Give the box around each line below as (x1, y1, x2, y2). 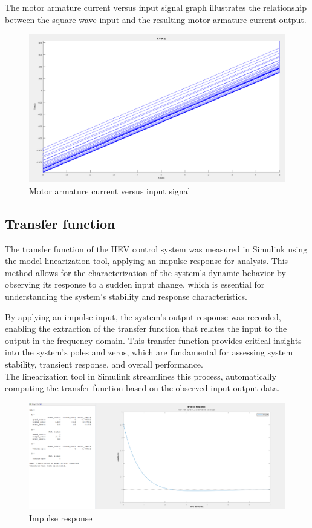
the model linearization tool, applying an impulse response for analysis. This (5, 254, 288, 267)
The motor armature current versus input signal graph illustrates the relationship (5, 1, 307, 13)
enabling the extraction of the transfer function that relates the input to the (5, 322, 287, 335)
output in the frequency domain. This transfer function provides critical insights (5, 334, 302, 346)
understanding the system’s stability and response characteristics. (5, 290, 248, 303)
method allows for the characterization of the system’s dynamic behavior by (5, 266, 286, 279)
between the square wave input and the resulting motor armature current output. (5, 13, 307, 25)
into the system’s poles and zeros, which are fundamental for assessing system (5, 346, 293, 358)
